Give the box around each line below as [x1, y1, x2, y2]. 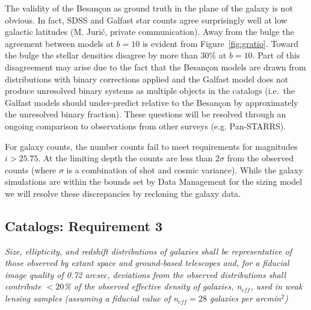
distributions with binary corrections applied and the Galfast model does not [5, 72, 289, 85]
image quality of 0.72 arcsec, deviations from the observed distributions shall [5, 268, 286, 281]
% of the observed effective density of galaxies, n [64, 280, 242, 293]
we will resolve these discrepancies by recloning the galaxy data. [5, 187, 241, 199]
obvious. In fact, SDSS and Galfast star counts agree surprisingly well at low [5, 13, 288, 26]
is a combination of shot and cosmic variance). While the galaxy [66, 163, 303, 176]
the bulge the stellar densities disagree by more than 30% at [5, 49, 227, 61]
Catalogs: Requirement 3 [5, 216, 162, 235]
